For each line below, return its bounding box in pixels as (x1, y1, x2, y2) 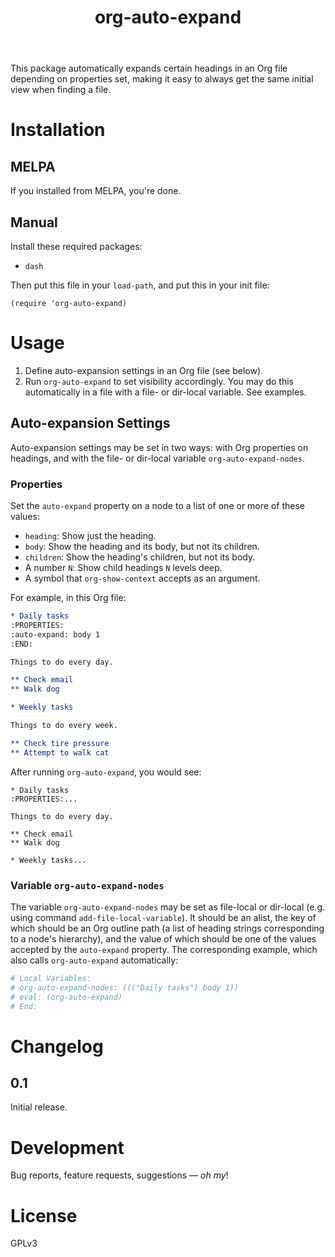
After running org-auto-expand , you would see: (10, 766, 202, 778)
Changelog (10, 1035, 104, 1058)
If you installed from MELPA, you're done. (10, 185, 182, 197)
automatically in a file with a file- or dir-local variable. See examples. (24, 386, 307, 398)
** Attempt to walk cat (10, 747, 110, 758)
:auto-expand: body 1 (10, 629, 101, 640)
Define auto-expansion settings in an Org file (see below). (24, 364, 264, 376)
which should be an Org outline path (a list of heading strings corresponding (10, 922, 325, 934)
